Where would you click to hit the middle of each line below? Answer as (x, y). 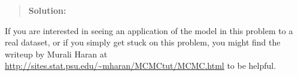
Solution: (47, 10)
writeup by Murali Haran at (56, 54)
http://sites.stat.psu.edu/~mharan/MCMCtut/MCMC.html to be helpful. (141, 66)
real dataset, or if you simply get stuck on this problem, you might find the (143, 42)
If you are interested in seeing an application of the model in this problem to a (149, 30)
